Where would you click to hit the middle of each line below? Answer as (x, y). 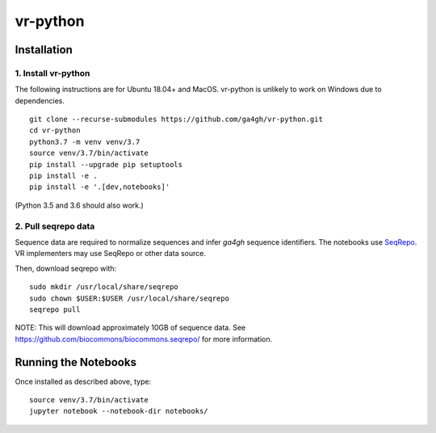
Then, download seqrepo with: (66, 268)
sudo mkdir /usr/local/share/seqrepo (104, 287)
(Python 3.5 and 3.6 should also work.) (80, 205)
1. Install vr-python (52, 73)
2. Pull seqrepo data (55, 226)
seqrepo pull (55, 309)
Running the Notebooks (76, 362)
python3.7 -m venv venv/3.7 (85, 142)
